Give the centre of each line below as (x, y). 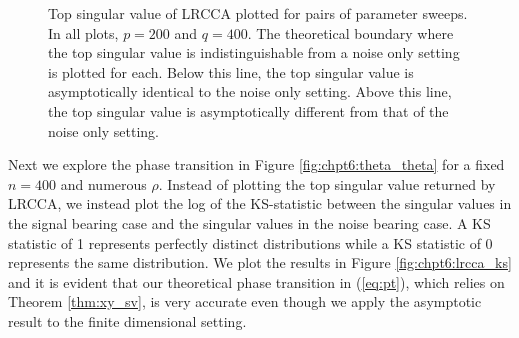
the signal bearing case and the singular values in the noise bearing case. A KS (249, 222)
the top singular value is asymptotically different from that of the (248, 110)
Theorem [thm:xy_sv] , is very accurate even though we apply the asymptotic (245, 301)
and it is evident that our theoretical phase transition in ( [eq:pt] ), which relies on (256, 281)
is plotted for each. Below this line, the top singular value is (231, 71)
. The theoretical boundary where (350, 32)
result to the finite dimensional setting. (127, 320)
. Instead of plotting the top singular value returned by (327, 183)
